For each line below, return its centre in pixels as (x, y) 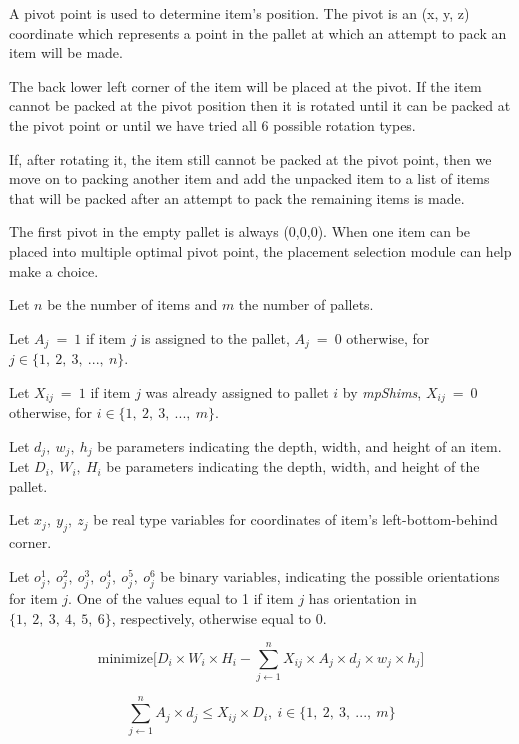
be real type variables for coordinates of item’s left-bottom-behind (295, 519)
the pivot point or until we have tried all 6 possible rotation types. (212, 124)
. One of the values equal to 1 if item (181, 598)
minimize (125, 658)
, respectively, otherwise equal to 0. (219, 617)
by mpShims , (382, 391)
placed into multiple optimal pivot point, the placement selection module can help (260, 250)
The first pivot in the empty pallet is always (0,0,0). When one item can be (240, 231)
